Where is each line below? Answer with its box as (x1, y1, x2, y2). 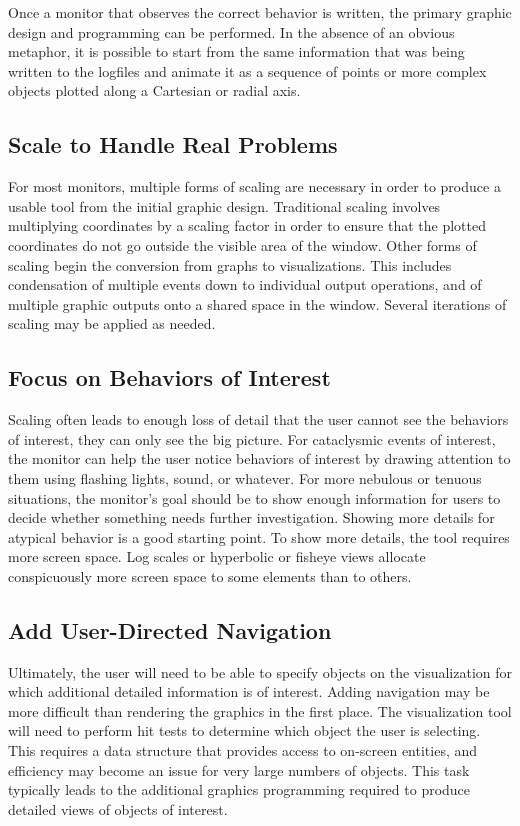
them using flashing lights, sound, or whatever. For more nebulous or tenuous (8, 467, 482, 488)
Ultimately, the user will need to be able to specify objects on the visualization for (8, 661, 512, 682)
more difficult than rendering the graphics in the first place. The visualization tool (8, 700, 512, 721)
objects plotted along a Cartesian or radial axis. (8, 80, 301, 101)
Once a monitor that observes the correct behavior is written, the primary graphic (8, 2, 512, 22)
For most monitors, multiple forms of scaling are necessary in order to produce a (8, 176, 501, 197)
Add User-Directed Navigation (8, 614, 332, 645)
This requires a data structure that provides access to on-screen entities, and (8, 740, 478, 761)
